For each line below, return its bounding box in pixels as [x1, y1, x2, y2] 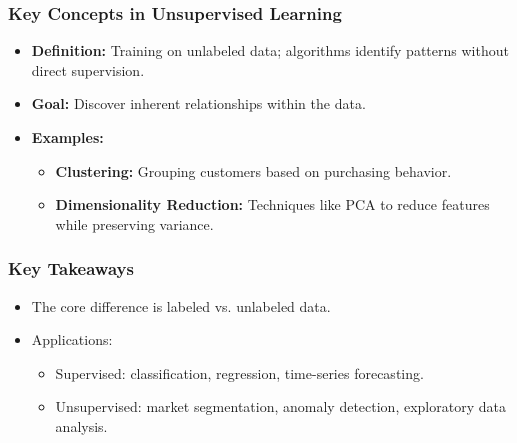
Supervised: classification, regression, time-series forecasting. [55, 362, 424, 383]
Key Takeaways [8, 256, 134, 281]
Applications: [31, 329, 113, 350]
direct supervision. [31, 59, 145, 80]
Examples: [31, 127, 104, 147]
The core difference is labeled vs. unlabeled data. [31, 295, 331, 316]
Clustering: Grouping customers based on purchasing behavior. [55, 160, 452, 181]
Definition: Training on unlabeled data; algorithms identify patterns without [31, 40, 509, 61]
